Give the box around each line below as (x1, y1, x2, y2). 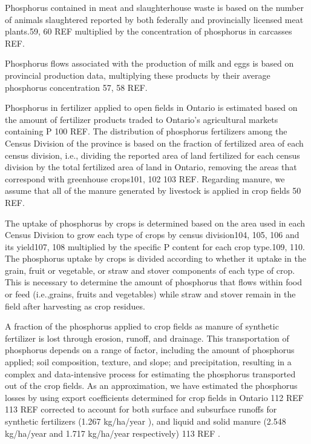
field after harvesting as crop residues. (5, 299, 145, 312)
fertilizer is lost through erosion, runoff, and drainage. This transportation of (5, 331, 289, 344)
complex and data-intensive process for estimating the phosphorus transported (5, 367, 296, 380)
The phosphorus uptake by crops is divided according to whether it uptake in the (5, 252, 306, 265)
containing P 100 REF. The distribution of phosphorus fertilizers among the (5, 125, 287, 138)
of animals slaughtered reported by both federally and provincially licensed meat (5, 13, 304, 25)
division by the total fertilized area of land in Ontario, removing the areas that (5, 161, 297, 173)
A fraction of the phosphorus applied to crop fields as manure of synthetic (5, 320, 279, 333)
